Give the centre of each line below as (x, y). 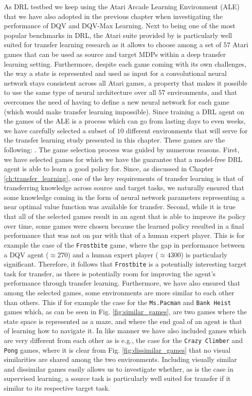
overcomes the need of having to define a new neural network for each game (117, 101)
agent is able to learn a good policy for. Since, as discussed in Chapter (109, 169)
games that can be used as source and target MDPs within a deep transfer (115, 54)
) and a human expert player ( (113, 254)
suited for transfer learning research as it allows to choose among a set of (113, 45)
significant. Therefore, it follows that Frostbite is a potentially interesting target (125, 264)
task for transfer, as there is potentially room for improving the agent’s (110, 273)
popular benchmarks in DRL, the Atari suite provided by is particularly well (118, 35)
